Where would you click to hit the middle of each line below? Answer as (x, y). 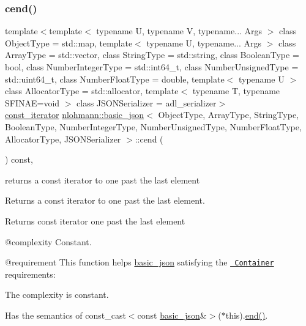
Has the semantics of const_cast (65, 315)
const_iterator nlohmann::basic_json (75, 115)
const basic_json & (172, 315)
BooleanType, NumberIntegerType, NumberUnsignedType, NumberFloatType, (153, 126)
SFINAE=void (32, 102)
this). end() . (247, 315)
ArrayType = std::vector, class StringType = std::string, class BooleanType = (152, 55)
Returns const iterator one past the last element (95, 220)
